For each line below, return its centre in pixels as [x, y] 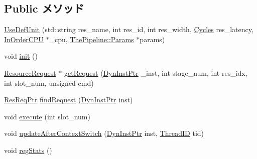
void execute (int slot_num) [47, 116]
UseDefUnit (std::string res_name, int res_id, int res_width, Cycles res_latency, [129, 29]
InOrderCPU [24, 39]
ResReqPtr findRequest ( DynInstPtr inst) [69, 100]
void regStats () [28, 150]
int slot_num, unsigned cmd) [49, 83]
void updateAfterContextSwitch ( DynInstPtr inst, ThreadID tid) [104, 133]
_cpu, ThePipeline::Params [92, 39]
